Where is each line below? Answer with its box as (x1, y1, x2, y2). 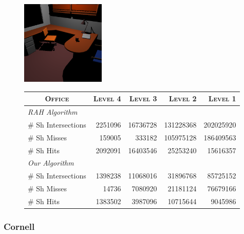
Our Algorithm (28, 157, 74, 168)
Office (45, 93, 69, 104)
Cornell (4, 220, 35, 233)
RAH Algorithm (28, 106, 78, 117)
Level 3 (129, 93, 157, 104)
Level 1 (208, 93, 236, 104)
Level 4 (93, 93, 121, 104)
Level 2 (168, 93, 197, 104)
